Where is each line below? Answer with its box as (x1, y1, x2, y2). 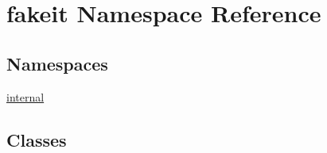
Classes (6, 127, 67, 151)
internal (6, 88, 45, 105)
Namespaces (6, 51, 108, 75)
